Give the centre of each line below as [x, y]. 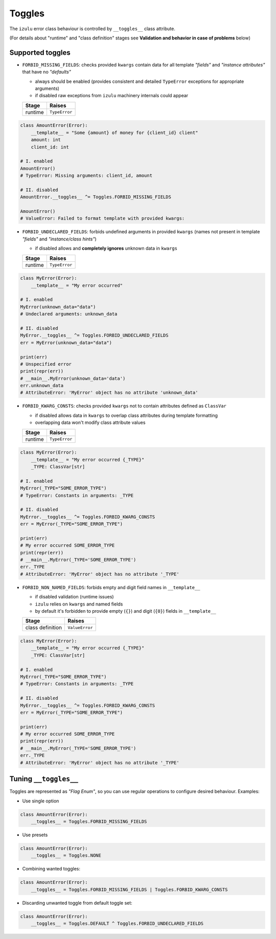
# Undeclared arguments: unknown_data [69, 314]
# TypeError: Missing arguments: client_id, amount [86, 176]
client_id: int [50, 147]
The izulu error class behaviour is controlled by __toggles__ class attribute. [93, 29]
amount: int [46, 140]
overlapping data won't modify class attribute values [90, 422]
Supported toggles [40, 52]
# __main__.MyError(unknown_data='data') [73, 378]
